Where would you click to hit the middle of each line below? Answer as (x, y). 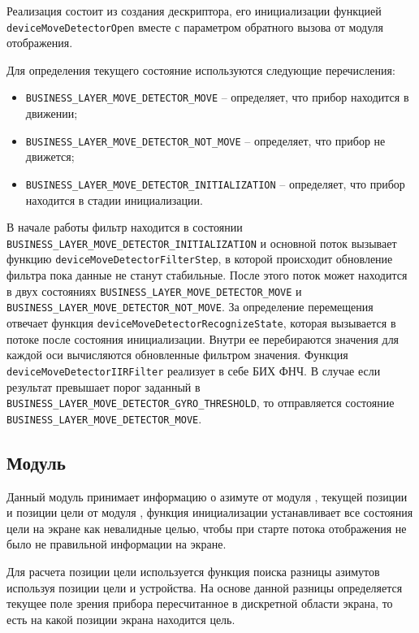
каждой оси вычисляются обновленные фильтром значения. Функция (177, 355)
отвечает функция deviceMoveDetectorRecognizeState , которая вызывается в (201, 323)
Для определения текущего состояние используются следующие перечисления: (201, 69)
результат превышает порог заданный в (104, 386)
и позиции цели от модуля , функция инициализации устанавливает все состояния (210, 512)
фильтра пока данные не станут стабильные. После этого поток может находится (207, 275)
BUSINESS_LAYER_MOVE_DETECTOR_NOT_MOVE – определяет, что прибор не (205, 140)
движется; (50, 156)
